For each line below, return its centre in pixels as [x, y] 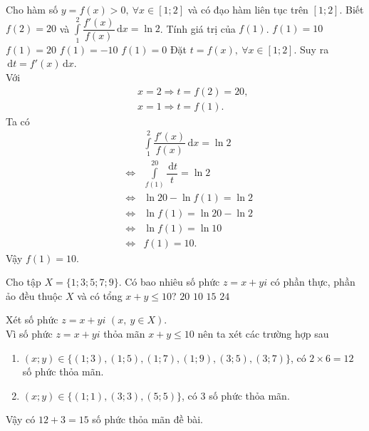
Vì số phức [29, 333]
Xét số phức [32, 320]
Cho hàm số [32, 9]
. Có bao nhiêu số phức [169, 282]
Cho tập [24, 282]
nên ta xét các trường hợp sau [263, 333]
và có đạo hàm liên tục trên [248, 9]
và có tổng [100, 295]
